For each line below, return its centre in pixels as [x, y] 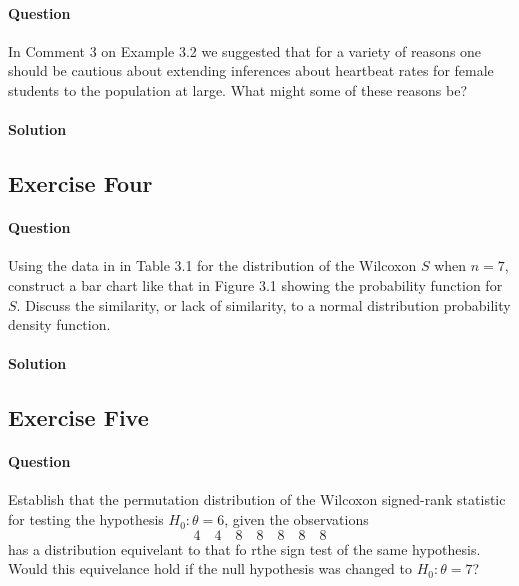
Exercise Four [80, 183]
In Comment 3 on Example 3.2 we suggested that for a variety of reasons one [245, 50]
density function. [59, 324]
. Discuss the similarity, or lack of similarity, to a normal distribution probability [263, 304]
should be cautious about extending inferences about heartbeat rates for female [251, 70]
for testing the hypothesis [86, 519]
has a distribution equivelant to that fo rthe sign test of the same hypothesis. [244, 548]
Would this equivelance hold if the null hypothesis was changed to [210, 568]
